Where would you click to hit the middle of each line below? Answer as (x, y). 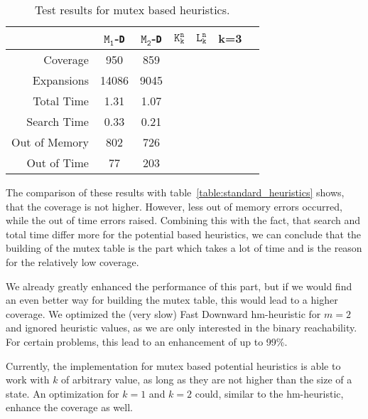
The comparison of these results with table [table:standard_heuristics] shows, (175, 192)
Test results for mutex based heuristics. (132, 10)
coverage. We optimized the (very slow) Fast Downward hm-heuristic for (163, 313)
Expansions (60, 80)
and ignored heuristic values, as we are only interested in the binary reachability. (182, 328)
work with (28, 380)
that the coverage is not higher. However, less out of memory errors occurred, (174, 206)
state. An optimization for (63, 393)
